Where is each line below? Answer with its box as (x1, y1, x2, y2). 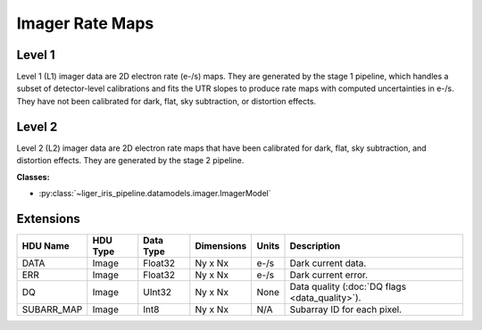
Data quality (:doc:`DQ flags (289, 280, 406, 293)
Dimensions (195, 239, 247, 252)
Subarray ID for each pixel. (289, 303, 402, 316)
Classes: (16, 171, 50, 182)
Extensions (16, 210, 80, 227)
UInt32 (143, 285, 172, 298)
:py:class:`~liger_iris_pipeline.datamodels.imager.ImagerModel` (38, 187, 271, 198)
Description (289, 239, 341, 252)
